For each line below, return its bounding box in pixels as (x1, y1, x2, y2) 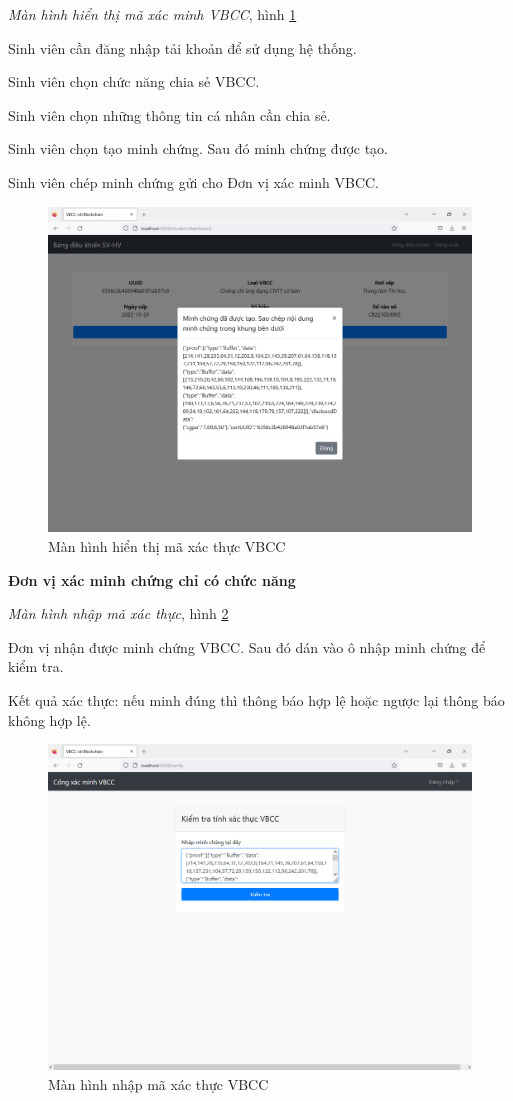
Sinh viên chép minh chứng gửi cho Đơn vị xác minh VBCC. (8, 171, 380, 192)
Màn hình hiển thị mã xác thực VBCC (48, 536, 286, 557)
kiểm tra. (8, 656, 64, 677)
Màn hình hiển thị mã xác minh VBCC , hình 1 (8, 4, 297, 24)
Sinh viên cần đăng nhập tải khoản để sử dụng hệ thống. (8, 37, 357, 58)
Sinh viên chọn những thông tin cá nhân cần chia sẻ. (8, 104, 331, 125)
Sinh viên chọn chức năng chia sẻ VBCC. (8, 71, 260, 92)
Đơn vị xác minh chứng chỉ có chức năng (8, 569, 296, 590)
